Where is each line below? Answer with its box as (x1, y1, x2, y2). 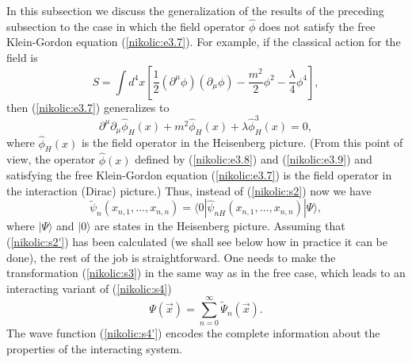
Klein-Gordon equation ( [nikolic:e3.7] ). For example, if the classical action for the (6, 33, 401, 50)
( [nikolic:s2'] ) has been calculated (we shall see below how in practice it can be (6, 233, 387, 249)
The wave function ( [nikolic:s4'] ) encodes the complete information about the (6, 325, 380, 341)
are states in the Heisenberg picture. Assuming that (94, 218, 345, 234)
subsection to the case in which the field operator (6, 17, 246, 34)
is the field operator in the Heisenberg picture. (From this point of (81, 134, 403, 151)
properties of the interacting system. (6, 341, 183, 357)
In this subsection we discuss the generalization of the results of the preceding (6, 2, 384, 18)
